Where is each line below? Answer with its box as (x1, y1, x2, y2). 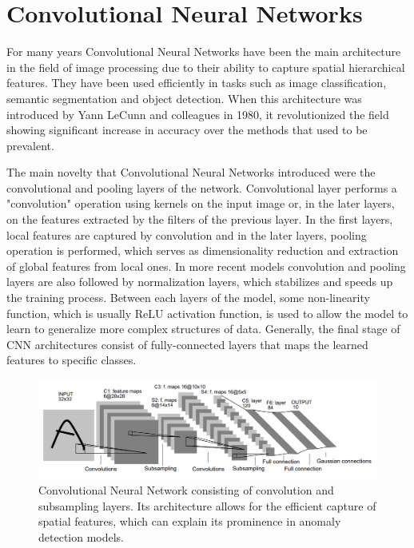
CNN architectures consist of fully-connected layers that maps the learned (6, 336, 368, 352)
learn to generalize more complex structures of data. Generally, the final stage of (6, 320, 400, 337)
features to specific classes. (6, 351, 137, 368)
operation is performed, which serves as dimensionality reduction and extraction (6, 242, 399, 259)
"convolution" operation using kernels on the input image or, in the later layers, (6, 195, 395, 212)
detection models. (38, 529, 125, 545)
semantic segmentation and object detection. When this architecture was (6, 89, 362, 106)
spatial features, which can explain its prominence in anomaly (38, 513, 341, 530)
